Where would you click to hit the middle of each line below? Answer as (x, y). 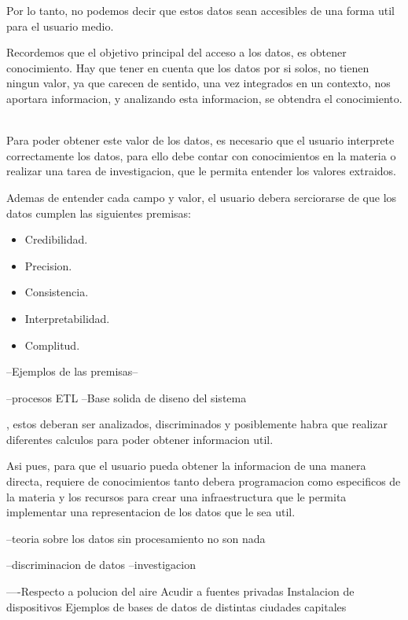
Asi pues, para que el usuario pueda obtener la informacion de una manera (186, 466)
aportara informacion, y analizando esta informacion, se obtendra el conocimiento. (204, 98)
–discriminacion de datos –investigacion (101, 565)
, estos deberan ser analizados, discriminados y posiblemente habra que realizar (197, 424)
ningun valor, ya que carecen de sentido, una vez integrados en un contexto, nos (198, 83)
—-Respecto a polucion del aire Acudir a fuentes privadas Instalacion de (180, 591)
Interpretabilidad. (67, 318)
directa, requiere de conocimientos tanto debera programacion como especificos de (204, 481)
